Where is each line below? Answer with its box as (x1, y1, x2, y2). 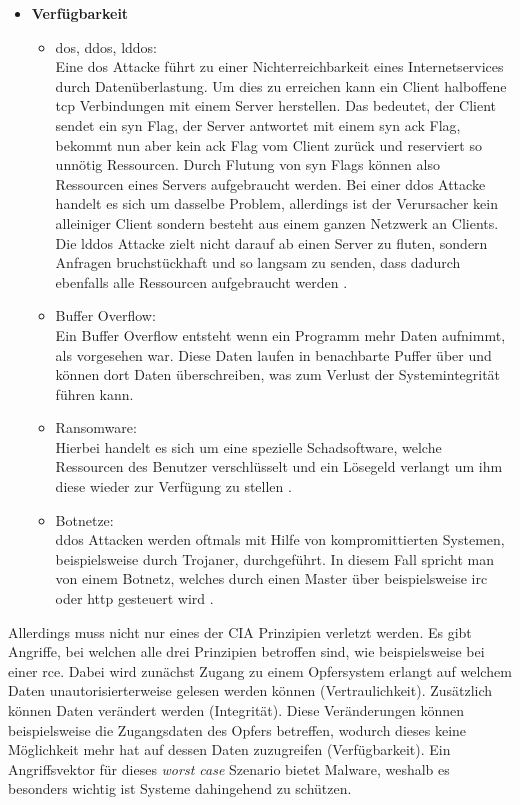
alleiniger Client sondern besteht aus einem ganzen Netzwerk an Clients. (55, 212, 499, 233)
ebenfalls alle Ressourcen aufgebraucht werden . (55, 271, 348, 292)
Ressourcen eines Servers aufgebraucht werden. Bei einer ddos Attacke (55, 173, 486, 194)
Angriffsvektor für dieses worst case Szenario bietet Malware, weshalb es (8, 758, 450, 779)
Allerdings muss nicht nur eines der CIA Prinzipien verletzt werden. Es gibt (8, 621, 472, 642)
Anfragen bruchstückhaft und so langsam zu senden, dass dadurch (55, 252, 461, 273)
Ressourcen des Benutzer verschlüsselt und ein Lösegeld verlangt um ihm (55, 456, 503, 477)
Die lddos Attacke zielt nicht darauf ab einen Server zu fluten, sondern (55, 232, 488, 253)
